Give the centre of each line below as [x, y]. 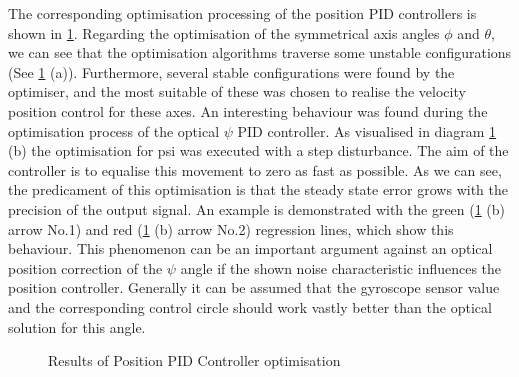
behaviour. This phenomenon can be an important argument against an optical [250, 248]
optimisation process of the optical [114, 130]
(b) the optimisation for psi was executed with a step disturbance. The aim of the [258, 150]
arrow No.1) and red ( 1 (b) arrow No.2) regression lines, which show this [231, 228]
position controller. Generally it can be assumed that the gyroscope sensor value [254, 287]
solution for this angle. [77, 326]
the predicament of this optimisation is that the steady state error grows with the [258, 189]
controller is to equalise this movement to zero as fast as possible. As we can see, [255, 169]
